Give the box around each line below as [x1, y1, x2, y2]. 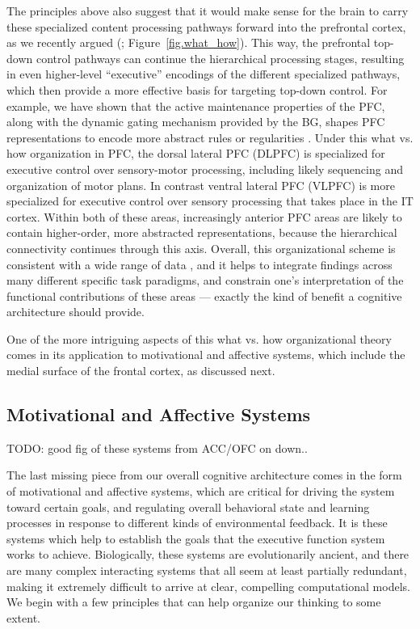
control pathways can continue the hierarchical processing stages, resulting [36, 49, 405, 66]
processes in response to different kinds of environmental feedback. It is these [6, 514, 388, 531]
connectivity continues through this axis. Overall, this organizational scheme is [6, 239, 396, 256]
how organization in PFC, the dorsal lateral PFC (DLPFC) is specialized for [6, 145, 385, 162]
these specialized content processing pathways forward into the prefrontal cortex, [6, 18, 406, 35]
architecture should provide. [6, 303, 145, 320]
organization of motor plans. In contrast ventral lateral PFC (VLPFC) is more [6, 176, 395, 193]
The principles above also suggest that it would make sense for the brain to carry [6, 2, 409, 19]
